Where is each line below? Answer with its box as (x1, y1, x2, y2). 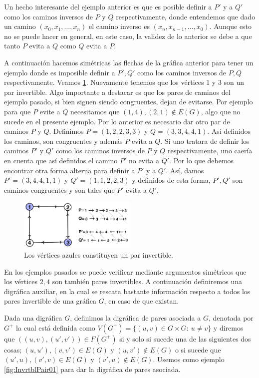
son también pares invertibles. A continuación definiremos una (52, 276, 243, 287)
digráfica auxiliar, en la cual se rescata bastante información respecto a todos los (4, 286, 251, 296)
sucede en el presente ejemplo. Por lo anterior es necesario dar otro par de (4, 116, 230, 126)
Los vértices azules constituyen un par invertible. (24, 249, 173, 260)
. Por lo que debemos (169, 155, 234, 165)
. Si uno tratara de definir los (160, 135, 250, 146)
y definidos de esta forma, (132, 175, 211, 185)
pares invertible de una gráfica (4, 296, 96, 306)
